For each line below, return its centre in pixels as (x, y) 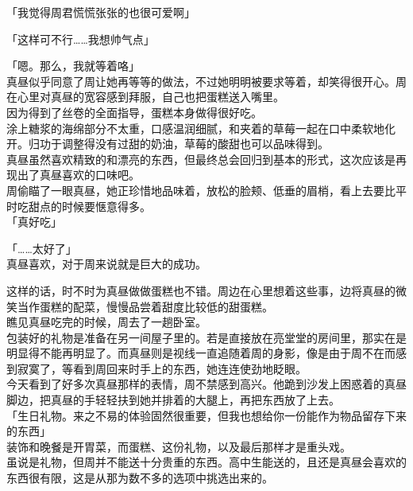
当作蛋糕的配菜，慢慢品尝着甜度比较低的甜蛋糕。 (145, 306)
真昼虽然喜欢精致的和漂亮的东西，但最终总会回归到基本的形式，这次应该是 (201, 159)
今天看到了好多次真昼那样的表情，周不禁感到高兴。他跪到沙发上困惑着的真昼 (206, 384)
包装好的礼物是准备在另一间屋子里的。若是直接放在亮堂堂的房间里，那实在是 (206, 337)
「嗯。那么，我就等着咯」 (73, 66)
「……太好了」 (42, 248)
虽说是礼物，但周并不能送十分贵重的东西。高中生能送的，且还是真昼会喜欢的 (206, 462)
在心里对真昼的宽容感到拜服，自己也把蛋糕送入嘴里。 (145, 97)
